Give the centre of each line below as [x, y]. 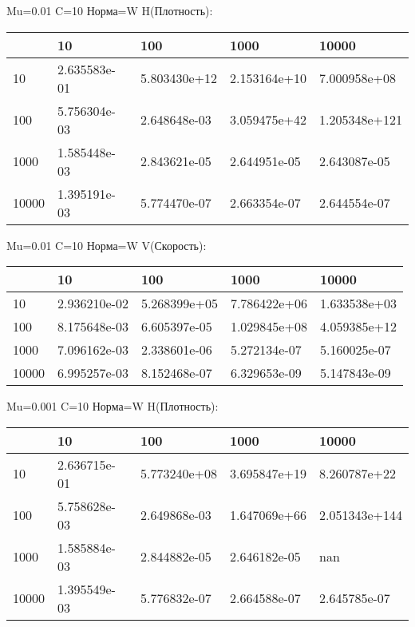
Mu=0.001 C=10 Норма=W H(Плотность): [113, 406]
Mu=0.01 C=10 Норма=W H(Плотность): [110, 10]
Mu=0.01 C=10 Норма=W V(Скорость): [107, 245]
